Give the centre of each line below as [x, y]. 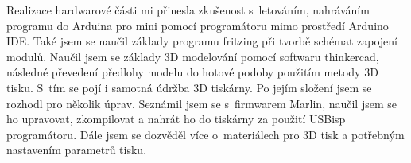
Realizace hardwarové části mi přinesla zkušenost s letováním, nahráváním [188, 10]
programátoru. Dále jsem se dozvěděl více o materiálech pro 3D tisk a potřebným [205, 134]
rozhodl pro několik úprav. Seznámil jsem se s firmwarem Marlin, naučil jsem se [202, 103]
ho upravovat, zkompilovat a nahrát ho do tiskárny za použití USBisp [176, 119]
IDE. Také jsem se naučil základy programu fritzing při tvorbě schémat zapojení [202, 41]
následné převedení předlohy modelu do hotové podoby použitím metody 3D [192, 72]
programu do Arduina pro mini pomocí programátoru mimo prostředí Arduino [198, 25]
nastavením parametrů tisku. [77, 150]
